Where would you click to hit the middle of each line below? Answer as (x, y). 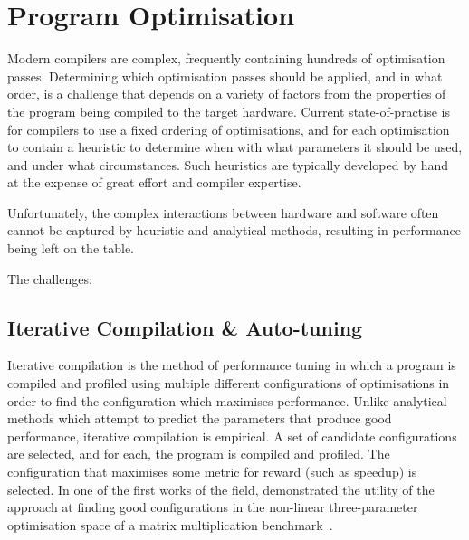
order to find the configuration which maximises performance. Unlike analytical (227, 400)
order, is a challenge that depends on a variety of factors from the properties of (227, 94)
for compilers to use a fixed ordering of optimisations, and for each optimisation (229, 129)
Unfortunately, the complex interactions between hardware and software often (223, 212)
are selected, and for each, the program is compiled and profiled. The (199, 454)
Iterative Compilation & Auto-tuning (185, 327)
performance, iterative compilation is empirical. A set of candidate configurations (232, 436)
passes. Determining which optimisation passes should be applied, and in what (225, 76)
